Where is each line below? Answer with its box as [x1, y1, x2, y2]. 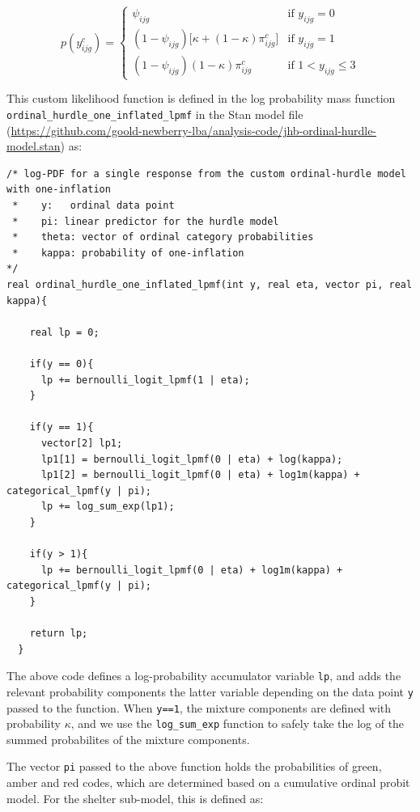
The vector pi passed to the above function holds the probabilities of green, [6, 758, 382, 775]
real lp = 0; [29, 326, 100, 338]
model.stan [6, 137, 61, 154]
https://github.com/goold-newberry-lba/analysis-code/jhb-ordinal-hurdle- [11, 121, 377, 138]
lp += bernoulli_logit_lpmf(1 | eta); [40, 374, 250, 386]
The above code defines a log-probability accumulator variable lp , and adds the [6, 667, 401, 684]
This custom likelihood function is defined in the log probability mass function [6, 90, 396, 107]
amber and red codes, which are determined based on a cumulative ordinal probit [6, 774, 410, 791]
